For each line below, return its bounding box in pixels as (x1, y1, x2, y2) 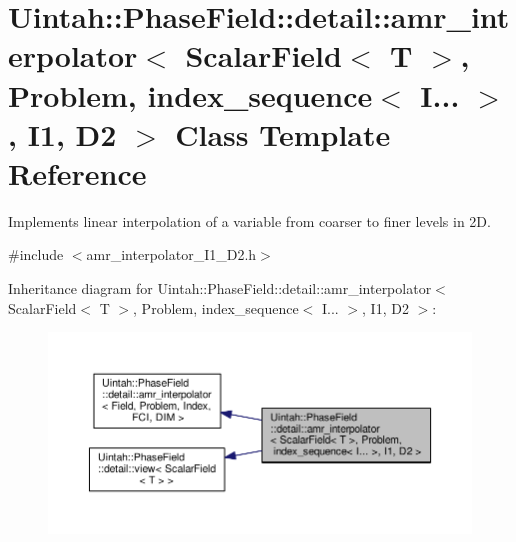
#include (8, 244, 64, 265)
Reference (8, 152, 147, 193)
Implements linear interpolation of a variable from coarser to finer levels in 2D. (8, 210, 491, 231)
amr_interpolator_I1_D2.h (86, 244, 257, 265)
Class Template (175, 113, 391, 154)
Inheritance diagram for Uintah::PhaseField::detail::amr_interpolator (8, 278, 432, 299)
